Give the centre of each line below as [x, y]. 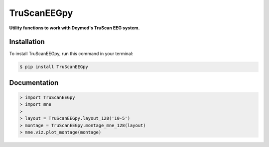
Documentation [34, 83]
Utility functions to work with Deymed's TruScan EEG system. [74, 28]
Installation [27, 42]
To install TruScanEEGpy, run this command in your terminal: [71, 54]
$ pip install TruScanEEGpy [54, 67]
